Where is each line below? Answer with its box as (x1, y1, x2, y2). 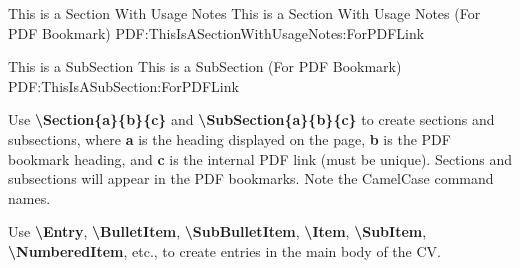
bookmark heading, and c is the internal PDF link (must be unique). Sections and (8, 148, 512, 169)
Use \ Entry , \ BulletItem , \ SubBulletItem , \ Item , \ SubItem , (8, 221, 427, 242)
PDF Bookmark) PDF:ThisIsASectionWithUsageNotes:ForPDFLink (8, 22, 425, 43)
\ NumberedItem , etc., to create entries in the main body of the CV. (8, 240, 441, 261)
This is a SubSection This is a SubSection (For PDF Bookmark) (8, 56, 402, 77)
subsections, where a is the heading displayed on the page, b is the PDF (8, 128, 451, 149)
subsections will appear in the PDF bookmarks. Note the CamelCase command (8, 168, 494, 189)
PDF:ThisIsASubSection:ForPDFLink (8, 75, 239, 96)
